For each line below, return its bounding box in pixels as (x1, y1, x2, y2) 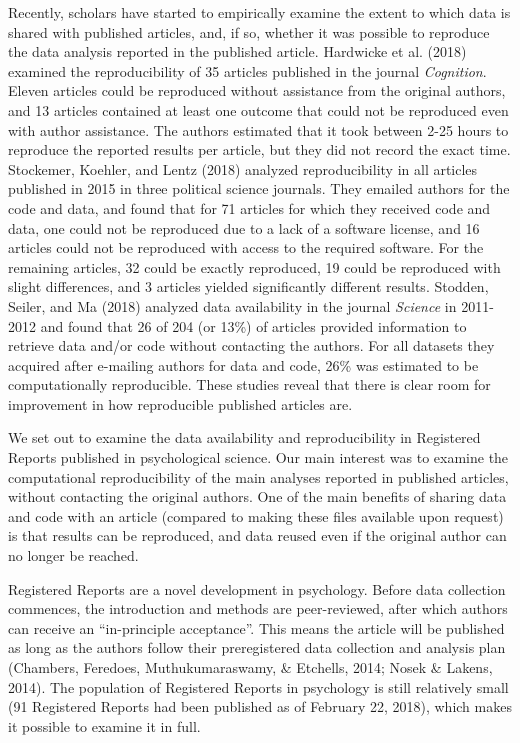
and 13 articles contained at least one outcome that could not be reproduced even (8, 99, 509, 120)
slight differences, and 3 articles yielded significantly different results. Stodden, (8, 276, 489, 297)
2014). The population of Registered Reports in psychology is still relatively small (8, 676, 509, 697)
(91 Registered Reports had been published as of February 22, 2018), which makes (8, 696, 512, 717)
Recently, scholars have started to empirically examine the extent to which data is (8, 2, 511, 22)
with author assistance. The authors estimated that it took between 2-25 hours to (8, 119, 509, 140)
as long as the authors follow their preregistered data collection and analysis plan (8, 637, 506, 658)
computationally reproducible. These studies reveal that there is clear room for (8, 374, 491, 395)
